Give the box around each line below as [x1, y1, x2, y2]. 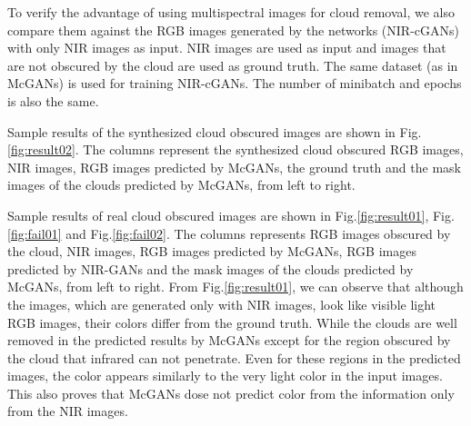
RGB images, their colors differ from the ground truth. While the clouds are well [7, 312, 457, 332]
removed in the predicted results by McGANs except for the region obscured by [7, 331, 451, 350]
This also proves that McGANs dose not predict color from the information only [7, 383, 455, 402]
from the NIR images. [7, 401, 128, 421]
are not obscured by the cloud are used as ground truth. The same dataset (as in [7, 55, 458, 74]
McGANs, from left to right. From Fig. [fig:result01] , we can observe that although [7, 277, 464, 296]
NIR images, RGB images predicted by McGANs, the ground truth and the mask [7, 157, 461, 176]
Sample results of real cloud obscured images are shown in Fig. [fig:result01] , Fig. [7, 205, 455, 224]
